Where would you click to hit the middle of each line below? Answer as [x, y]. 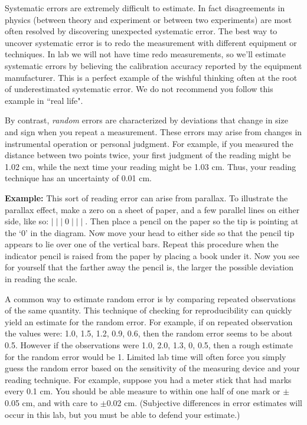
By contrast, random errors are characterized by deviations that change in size [146, 120]
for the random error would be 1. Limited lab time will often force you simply [146, 356]
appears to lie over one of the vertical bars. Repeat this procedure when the [142, 244]
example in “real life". [44, 100]
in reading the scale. [41, 279]
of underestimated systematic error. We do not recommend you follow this [139, 89]
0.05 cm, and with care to [51, 403]
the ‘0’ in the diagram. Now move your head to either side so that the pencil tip [150, 232]
